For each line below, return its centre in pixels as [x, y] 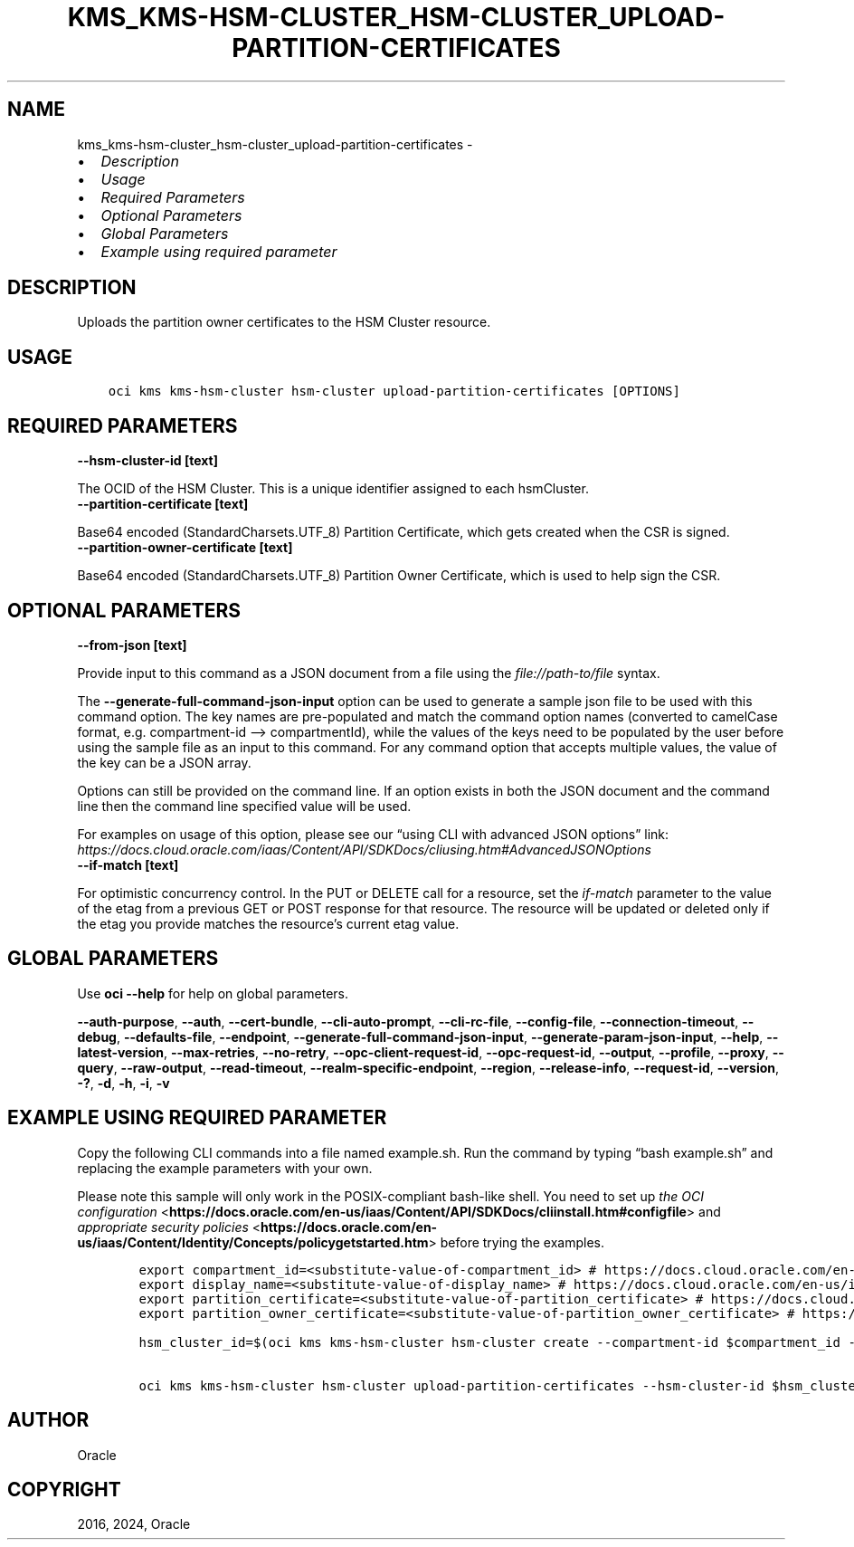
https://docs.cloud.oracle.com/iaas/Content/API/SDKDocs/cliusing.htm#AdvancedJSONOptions [364, 849]
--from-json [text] [132, 645]
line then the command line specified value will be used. [244, 806]
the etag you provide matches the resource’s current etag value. [268, 923]
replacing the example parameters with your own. [225, 1168]
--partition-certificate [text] [163, 504]
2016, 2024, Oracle [134, 1524]
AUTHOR [48, 1420]
